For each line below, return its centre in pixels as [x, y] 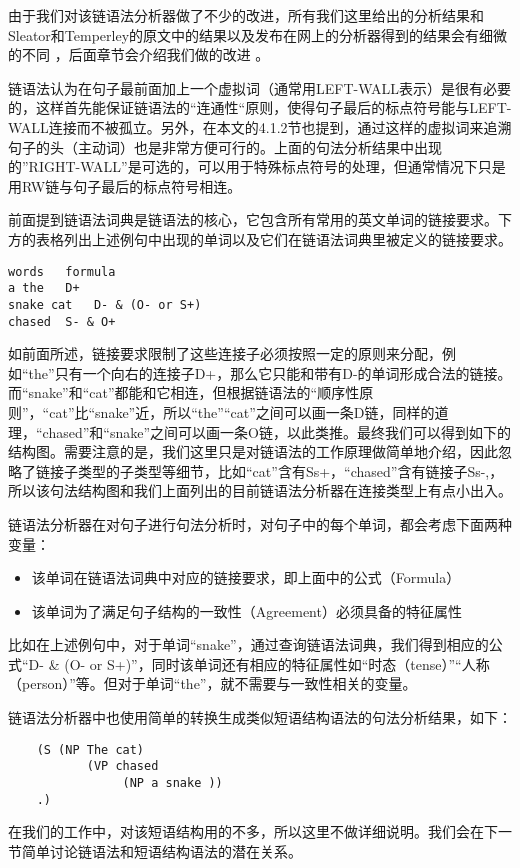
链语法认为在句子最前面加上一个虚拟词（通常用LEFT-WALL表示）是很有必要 [260, 87]
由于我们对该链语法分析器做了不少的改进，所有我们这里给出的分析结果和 [246, 15]
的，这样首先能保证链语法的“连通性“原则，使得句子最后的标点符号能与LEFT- [260, 107]
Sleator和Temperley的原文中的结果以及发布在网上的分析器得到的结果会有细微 [258, 34]
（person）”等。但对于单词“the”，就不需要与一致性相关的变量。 [212, 683]
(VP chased [122, 766]
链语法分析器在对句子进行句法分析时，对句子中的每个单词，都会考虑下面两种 [260, 523]
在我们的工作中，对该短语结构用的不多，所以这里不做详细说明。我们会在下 [253, 831]
